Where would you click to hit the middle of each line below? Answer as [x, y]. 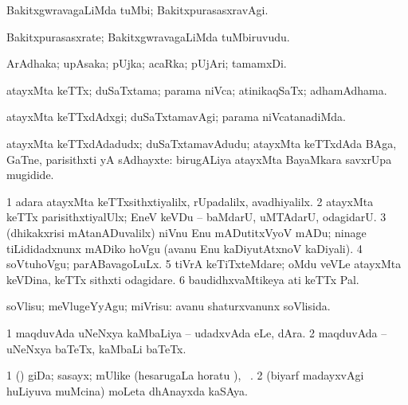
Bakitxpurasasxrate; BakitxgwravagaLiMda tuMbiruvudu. [148, 36]
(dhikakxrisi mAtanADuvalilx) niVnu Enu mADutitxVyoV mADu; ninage [186, 232]
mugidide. [30, 175]
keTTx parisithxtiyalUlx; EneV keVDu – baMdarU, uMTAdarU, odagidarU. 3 [196, 217]
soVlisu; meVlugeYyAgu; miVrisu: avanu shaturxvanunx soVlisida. [169, 306]
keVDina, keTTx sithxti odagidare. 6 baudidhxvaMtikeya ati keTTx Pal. [183, 279]
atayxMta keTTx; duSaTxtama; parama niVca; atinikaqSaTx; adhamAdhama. [197, 90]
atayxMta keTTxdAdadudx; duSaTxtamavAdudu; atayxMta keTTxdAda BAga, [202, 143]
